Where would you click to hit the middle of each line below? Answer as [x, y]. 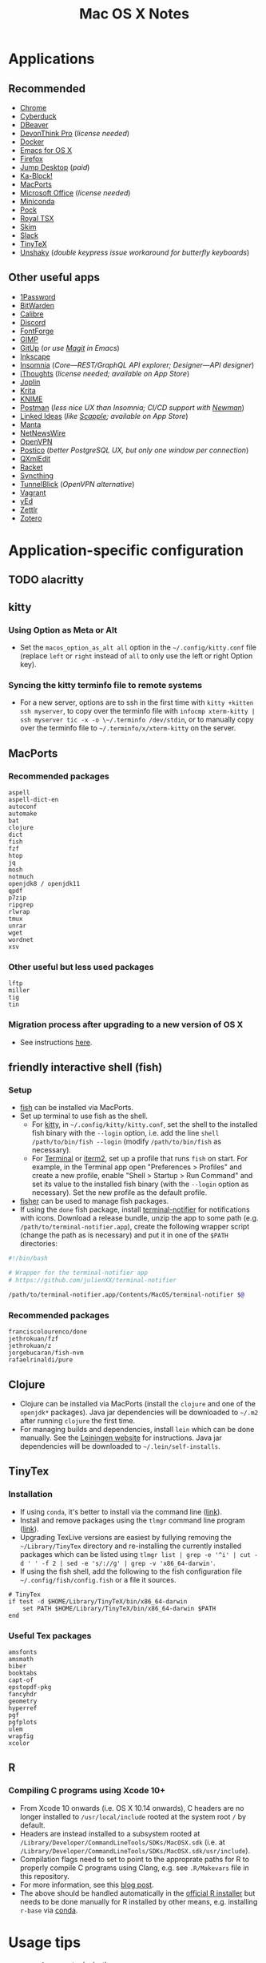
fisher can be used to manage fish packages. [94, 1201]
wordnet [21, 940]
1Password [38, 296]
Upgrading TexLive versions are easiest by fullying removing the [125, 1537]
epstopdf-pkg [30, 1687]
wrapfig [21, 1736]
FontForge [37, 331]
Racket [31, 467]
